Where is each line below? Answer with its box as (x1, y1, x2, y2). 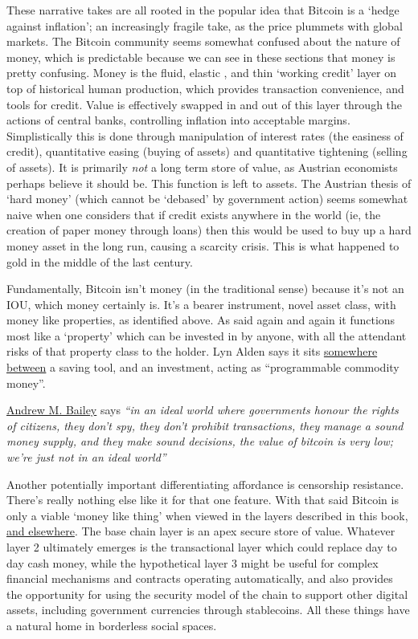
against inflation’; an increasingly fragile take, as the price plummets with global (6, 17, 403, 34)
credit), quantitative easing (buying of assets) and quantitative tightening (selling (6, 143, 408, 160)
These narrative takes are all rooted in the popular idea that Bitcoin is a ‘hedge (6, 2, 400, 18)
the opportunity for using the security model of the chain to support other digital (6, 585, 408, 602)
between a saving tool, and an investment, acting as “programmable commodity (6, 359, 400, 376)
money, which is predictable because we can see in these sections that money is (6, 48, 395, 65)
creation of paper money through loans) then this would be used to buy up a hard (6, 222, 412, 238)
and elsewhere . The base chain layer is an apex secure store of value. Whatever (6, 523, 395, 539)
